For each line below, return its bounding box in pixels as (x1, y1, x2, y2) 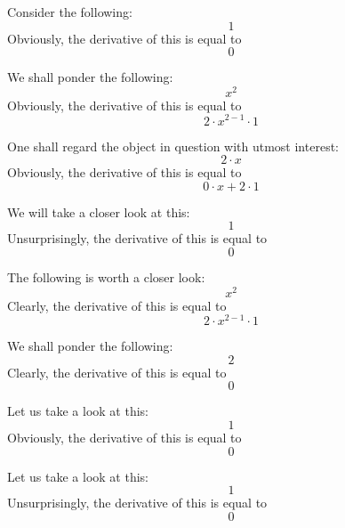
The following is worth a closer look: (7, 267, 205, 286)
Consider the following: (7, 3, 132, 20)
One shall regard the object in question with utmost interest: (7, 136, 339, 155)
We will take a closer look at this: (7, 202, 190, 221)
